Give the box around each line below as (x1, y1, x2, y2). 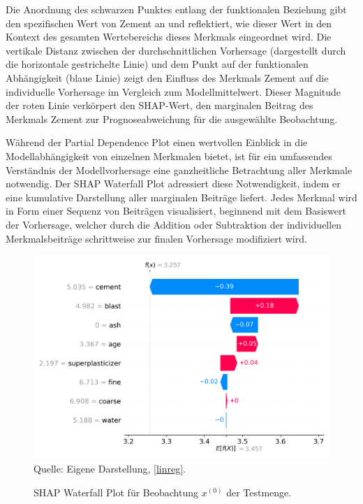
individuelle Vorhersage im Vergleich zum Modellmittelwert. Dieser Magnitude (6, 84, 341, 99)
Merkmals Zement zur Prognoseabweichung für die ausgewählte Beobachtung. (6, 111, 338, 126)
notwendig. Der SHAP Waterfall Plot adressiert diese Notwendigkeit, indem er (6, 176, 341, 191)
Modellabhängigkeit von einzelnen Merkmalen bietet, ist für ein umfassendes (6, 148, 332, 163)
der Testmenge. (226, 484, 292, 499)
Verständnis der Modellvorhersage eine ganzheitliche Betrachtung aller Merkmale (6, 162, 353, 177)
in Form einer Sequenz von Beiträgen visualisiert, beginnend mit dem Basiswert (6, 203, 346, 218)
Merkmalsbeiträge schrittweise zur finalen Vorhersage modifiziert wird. (6, 231, 307, 245)
